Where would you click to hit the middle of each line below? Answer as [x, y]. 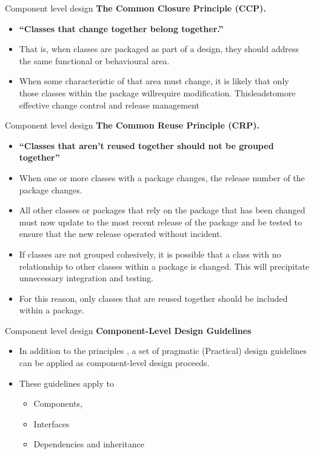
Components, [58, 403]
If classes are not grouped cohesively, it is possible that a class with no [150, 254]
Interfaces [52, 423]
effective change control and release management [109, 105]
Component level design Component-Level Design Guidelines [128, 330]
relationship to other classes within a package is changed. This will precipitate [164, 266]
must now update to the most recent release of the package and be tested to [160, 222]
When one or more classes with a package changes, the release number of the [162, 177]
